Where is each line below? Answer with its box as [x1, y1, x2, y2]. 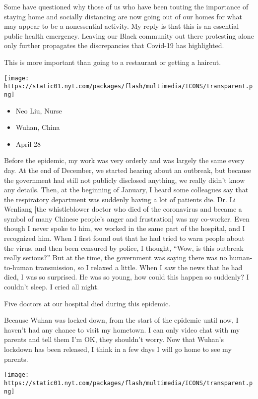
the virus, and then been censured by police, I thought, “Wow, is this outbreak [4, 242, 244, 253]
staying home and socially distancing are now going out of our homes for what [4, 11, 242, 21]
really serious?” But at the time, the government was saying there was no [4, 252, 227, 263]
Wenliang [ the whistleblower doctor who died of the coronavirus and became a [4, 204, 242, 214]
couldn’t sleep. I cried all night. [4, 282, 99, 292]
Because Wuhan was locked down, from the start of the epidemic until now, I [4, 315, 239, 325]
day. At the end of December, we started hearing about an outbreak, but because [4, 165, 251, 175]
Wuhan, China [15, 122, 60, 132]
